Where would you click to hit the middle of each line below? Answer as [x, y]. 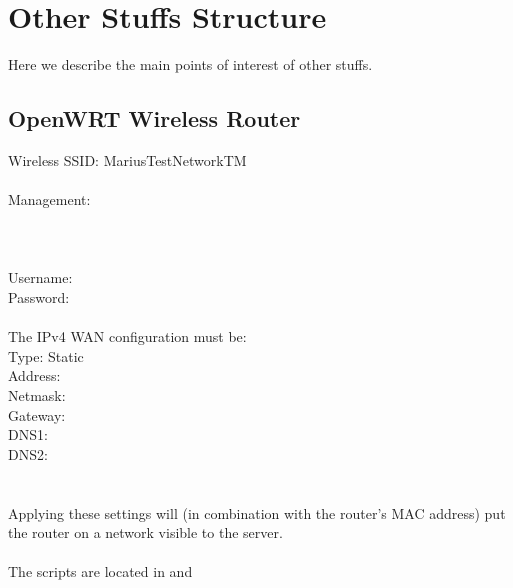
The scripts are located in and [100, 571]
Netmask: [37, 395]
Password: [39, 297]
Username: [40, 277]
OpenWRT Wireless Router [154, 118]
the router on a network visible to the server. [145, 532]
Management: [49, 199]
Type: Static [46, 355]
